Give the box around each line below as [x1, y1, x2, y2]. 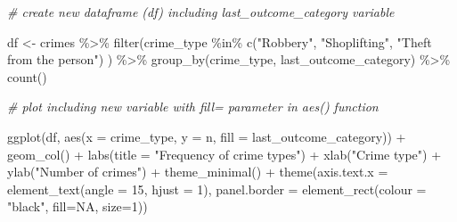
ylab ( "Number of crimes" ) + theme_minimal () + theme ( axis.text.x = [7, 162, 388, 181]
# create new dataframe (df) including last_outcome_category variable [7, 3, 395, 21]
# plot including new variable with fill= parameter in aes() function [7, 97, 379, 116]
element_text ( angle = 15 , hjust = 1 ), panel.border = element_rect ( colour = [7, 179, 427, 198]
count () [7, 67, 47, 86]
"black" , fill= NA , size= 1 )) [7, 197, 148, 216]
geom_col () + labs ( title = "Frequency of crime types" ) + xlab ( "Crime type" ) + [7, 144, 442, 163]
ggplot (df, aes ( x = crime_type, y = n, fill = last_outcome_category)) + [7, 127, 406, 145]
